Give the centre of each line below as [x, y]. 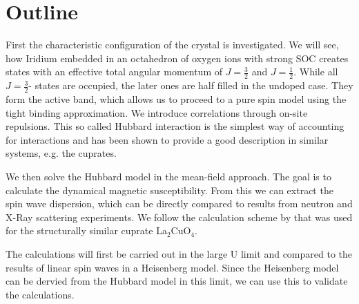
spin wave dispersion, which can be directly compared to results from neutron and [179, 203]
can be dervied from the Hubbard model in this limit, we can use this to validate [177, 281]
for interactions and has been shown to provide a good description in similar [167, 139]
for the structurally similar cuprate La [86, 230]
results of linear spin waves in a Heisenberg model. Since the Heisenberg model [172, 267]
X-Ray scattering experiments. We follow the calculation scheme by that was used [179, 217]
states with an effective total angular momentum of [114, 72]
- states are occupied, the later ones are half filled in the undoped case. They [191, 85]
